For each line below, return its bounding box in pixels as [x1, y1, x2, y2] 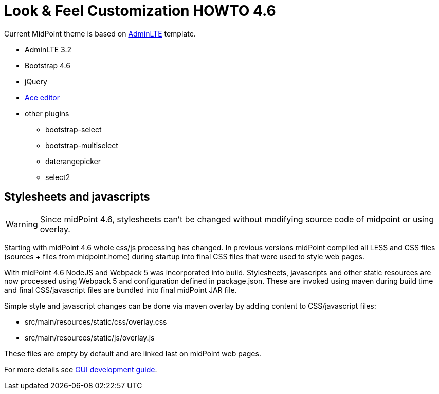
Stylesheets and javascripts [4, 190, 150, 204]
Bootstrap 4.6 [25, 61, 70, 70]
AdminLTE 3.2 [25, 45, 72, 54]
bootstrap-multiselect [45, 140, 118, 150]
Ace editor [25, 93, 60, 102]
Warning [6, 219, 38, 229]
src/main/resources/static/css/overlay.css [25, 317, 167, 326]
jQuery [25, 77, 47, 86]
